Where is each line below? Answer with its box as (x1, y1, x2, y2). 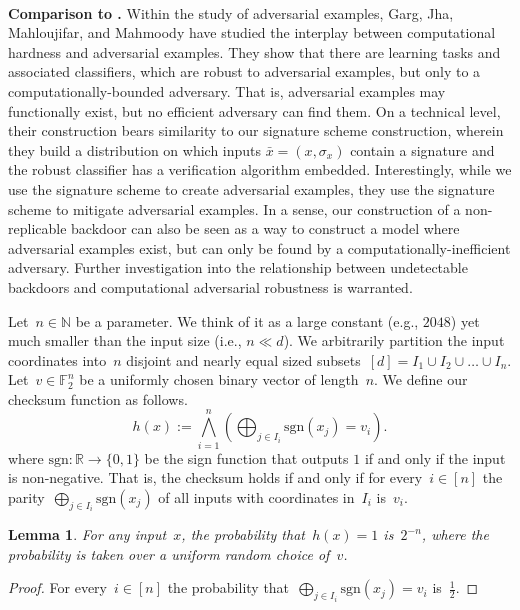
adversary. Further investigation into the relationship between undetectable (8, 257, 468, 278)
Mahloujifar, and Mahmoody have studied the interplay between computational (8, 22, 496, 43)
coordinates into (8, 349, 107, 370)
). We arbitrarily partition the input (283, 330, 505, 351)
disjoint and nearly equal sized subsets (126, 349, 361, 370)
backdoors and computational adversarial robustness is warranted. (8, 276, 413, 297)
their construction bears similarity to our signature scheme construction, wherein (8, 120, 504, 141)
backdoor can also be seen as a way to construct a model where (71, 218, 460, 239)
